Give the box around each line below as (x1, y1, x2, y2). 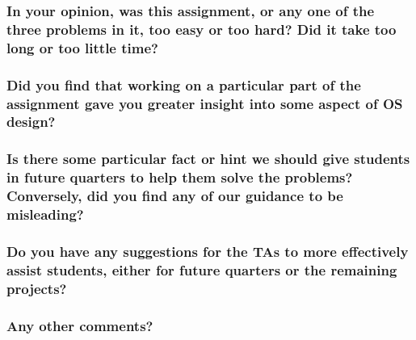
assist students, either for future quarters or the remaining (6, 259, 397, 279)
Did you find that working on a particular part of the (6, 74, 361, 94)
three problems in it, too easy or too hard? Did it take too (6, 19, 397, 39)
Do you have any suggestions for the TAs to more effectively (6, 241, 409, 261)
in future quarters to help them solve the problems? (6, 167, 353, 187)
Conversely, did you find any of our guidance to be (6, 186, 343, 206)
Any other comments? (6, 315, 153, 335)
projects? (6, 278, 67, 298)
